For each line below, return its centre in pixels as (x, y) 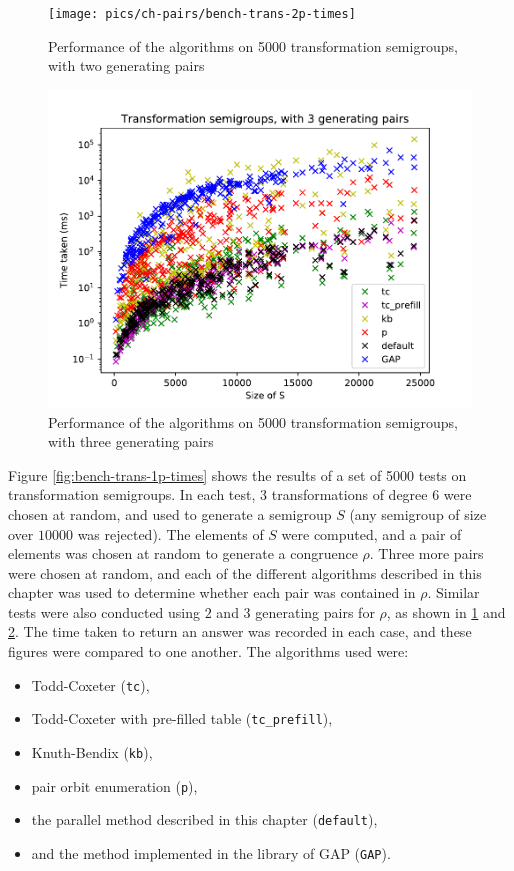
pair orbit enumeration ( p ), (114, 785)
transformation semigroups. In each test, (132, 494)
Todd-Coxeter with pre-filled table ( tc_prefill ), (182, 718)
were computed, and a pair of (371, 533)
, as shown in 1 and (446, 611)
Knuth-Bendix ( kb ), (92, 751)
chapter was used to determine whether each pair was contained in (212, 592)
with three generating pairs (131, 441)
